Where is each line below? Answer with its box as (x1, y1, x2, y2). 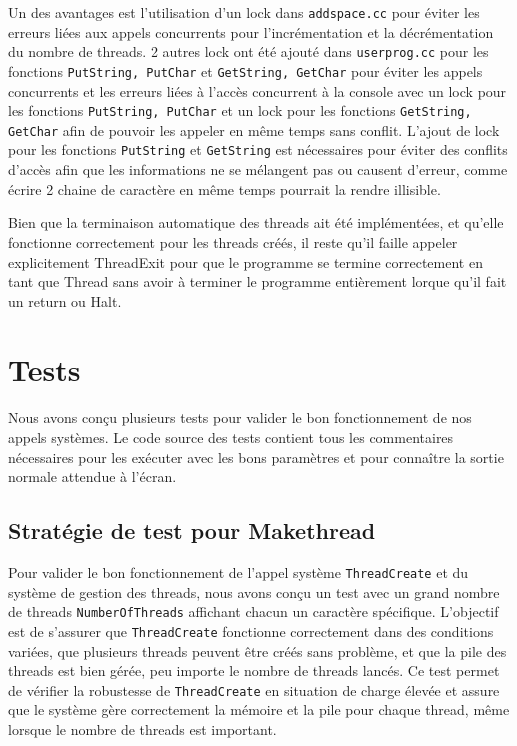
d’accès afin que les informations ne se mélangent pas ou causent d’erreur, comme (8, 159, 508, 180)
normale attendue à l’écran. (8, 466, 177, 487)
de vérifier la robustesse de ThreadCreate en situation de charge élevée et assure (8, 679, 500, 700)
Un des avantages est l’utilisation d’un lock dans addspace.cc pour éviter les (8, 2, 480, 22)
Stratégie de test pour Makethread (8, 515, 376, 546)
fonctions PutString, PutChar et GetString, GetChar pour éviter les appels (8, 60, 483, 81)
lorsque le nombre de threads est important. (8, 718, 277, 739)
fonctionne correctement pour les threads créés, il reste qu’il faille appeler (8, 231, 458, 252)
